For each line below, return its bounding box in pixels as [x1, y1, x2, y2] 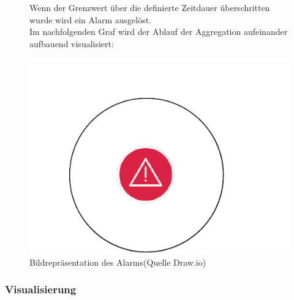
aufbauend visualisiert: [29, 37, 114, 50]
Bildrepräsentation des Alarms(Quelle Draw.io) [29, 255, 206, 268]
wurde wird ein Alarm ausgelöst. [29, 13, 151, 26]
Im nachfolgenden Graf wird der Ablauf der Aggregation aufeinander [29, 25, 288, 38]
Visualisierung [5, 282, 77, 297]
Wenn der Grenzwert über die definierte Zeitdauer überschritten [29, 1, 270, 13]
